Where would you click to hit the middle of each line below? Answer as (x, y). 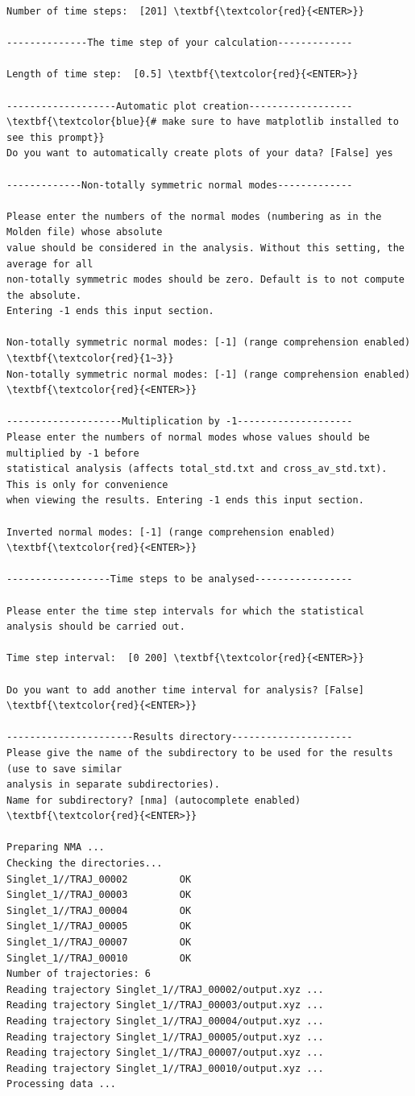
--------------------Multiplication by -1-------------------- (180, 422)
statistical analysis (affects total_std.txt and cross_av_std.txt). (197, 469)
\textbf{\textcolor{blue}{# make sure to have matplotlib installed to (203, 122)
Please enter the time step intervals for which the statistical (185, 611)
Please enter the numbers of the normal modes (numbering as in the (194, 216)
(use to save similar (64, 769)
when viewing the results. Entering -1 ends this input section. (185, 500)
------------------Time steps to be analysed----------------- (180, 579)
